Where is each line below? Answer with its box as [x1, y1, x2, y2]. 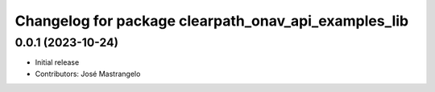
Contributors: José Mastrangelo [35, 69, 141, 78]
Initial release [35, 58, 80, 67]
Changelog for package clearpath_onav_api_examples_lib [14, 12, 409, 30]
